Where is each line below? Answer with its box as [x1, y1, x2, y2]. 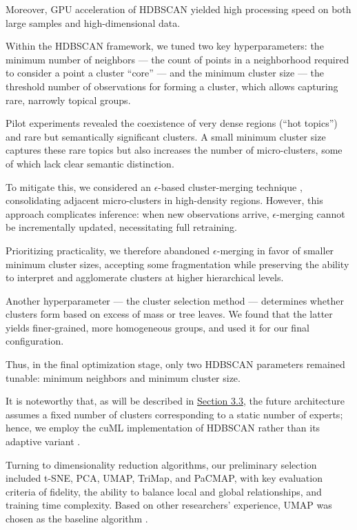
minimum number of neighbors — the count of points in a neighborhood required [6, 52, 349, 66]
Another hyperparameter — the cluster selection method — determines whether [6, 293, 344, 307]
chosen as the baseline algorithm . [6, 511, 148, 525]
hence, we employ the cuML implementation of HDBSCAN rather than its [6, 420, 320, 435]
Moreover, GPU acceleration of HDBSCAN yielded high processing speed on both [6, 2, 351, 16]
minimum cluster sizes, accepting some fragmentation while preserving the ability [6, 256, 349, 271]
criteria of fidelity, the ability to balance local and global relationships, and [6, 484, 322, 498]
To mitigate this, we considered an [6, 179, 151, 194]
